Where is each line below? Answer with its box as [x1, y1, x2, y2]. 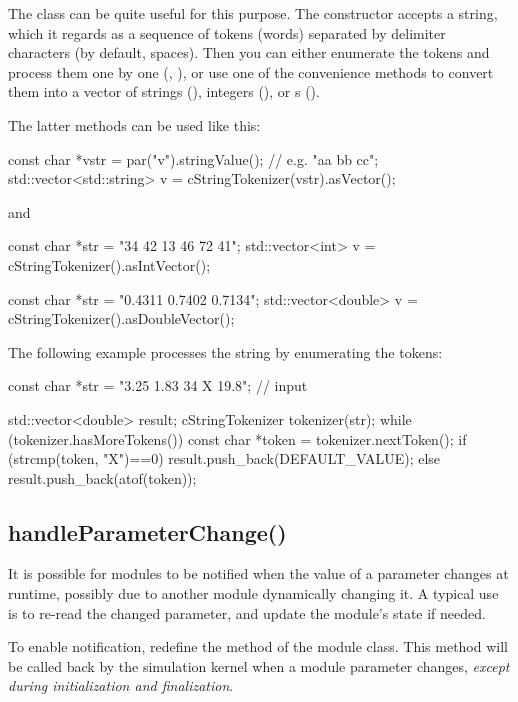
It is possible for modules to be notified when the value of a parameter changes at [8, 563, 509, 584]
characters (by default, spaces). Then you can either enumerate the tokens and [8, 42, 490, 63]
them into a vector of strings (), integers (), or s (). [8, 81, 320, 102]
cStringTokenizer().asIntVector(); [8, 254, 211, 275]
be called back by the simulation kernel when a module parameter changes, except [8, 655, 510, 676]
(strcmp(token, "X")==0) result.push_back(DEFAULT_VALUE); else [8, 448, 441, 469]
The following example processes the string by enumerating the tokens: [8, 341, 443, 362]
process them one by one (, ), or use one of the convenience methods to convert [8, 61, 494, 82]
